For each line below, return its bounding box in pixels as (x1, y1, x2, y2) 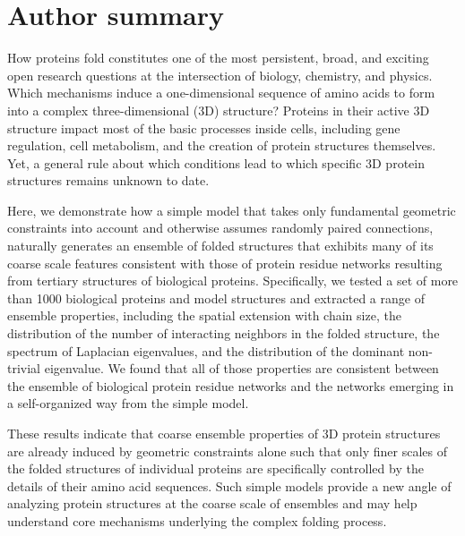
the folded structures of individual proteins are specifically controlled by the (7, 459, 424, 478)
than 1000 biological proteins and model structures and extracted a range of (7, 288, 425, 307)
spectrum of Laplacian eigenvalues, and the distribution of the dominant (7, 341, 405, 360)
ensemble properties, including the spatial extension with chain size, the (7, 306, 401, 325)
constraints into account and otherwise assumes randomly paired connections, (7, 218, 434, 237)
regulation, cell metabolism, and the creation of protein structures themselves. (7, 136, 436, 155)
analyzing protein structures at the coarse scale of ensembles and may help (7, 494, 418, 513)
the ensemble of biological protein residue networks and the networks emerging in (7, 376, 454, 395)
